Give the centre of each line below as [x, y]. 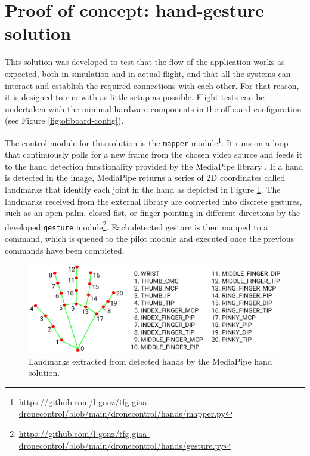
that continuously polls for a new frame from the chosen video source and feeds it [154, 154]
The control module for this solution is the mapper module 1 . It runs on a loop [147, 141]
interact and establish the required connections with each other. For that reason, [152, 85]
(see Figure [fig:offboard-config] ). [64, 120]
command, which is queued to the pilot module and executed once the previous [150, 238]
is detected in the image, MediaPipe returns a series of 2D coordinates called [145, 178]
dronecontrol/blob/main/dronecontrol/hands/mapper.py [122, 413]
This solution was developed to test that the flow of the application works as [145, 62]
